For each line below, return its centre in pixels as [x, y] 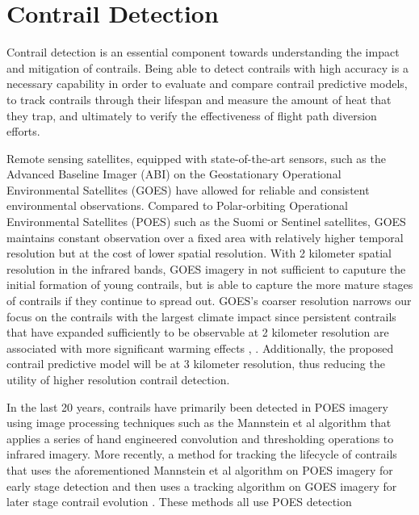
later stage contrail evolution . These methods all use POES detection [179, 502]
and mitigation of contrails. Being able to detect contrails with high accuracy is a [207, 67]
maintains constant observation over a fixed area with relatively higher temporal [205, 237]
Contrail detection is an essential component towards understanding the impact [203, 52]
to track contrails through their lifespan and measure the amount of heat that [199, 99]
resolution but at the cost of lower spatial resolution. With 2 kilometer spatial [199, 253]
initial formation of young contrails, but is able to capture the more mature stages [210, 285]
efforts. [23, 131]
